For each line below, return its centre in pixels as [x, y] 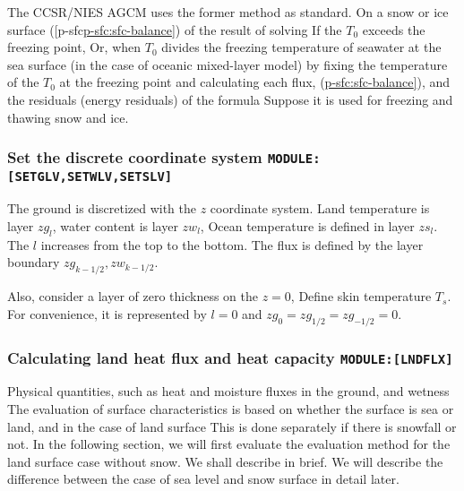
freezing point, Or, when [74, 47]
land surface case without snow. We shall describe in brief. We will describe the [225, 461]
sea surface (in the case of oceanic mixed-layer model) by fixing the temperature [228, 64]
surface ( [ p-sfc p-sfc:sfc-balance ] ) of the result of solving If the [175, 29]
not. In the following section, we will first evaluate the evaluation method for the [229, 444]
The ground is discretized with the [102, 208]
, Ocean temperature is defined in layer [307, 226]
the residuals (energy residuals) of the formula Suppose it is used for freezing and [230, 99]
